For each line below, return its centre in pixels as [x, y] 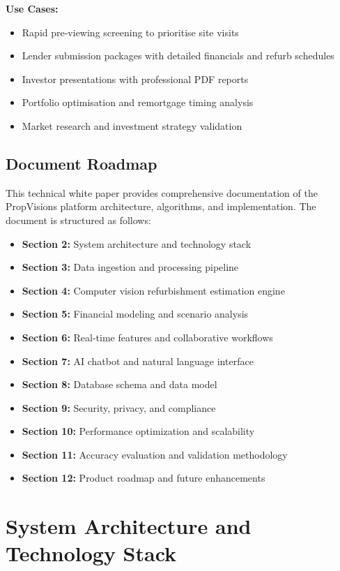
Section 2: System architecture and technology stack [137, 243]
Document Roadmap [82, 163]
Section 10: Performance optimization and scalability [138, 431]
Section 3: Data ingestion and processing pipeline [130, 267]
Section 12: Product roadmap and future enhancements [144, 478]
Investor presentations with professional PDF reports [135, 79]
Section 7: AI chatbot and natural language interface [138, 361]
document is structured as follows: [78, 220]
